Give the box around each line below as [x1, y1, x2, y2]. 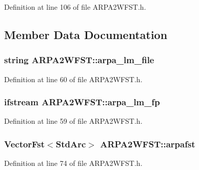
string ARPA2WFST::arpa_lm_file [4, 53, 154, 66]
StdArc [55, 137, 86, 150]
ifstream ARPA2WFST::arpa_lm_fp [4, 96, 160, 108]
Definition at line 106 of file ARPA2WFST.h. [4, 2, 146, 12]
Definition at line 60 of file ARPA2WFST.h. [4, 73, 143, 84]
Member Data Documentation [4, 26, 168, 42]
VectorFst [4, 137, 45, 150]
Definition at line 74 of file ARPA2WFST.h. [4, 158, 143, 168]
